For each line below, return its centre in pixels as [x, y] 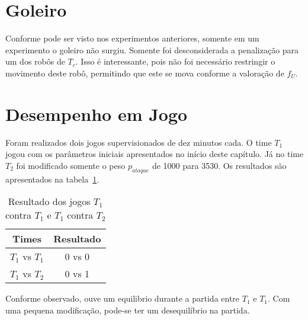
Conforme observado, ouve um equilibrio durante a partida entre [123, 298]
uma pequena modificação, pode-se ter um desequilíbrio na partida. [128, 310]
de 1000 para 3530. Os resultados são [219, 165]
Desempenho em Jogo [97, 113]
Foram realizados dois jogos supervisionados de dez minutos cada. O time [139, 142]
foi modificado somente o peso [71, 165]
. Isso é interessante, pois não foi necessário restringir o [175, 61]
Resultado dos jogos [49, 201]
